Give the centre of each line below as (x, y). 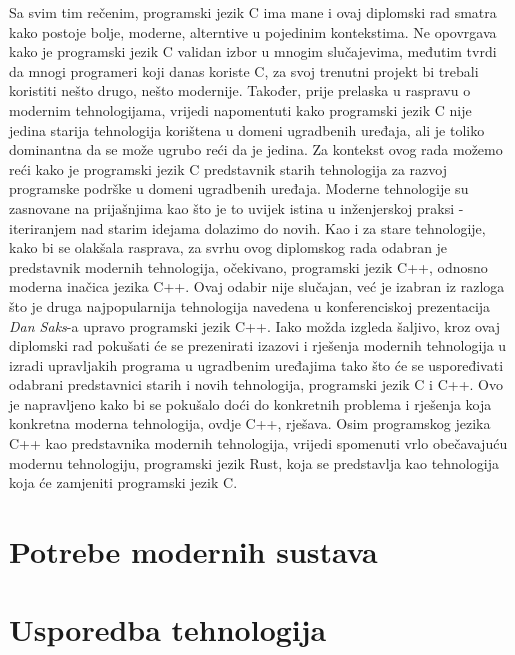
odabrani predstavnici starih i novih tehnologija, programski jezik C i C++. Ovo (256, 384)
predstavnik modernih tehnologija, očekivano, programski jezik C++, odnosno (248, 266)
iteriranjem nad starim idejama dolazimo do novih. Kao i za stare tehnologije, (247, 227)
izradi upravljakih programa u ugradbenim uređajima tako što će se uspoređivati (256, 364)
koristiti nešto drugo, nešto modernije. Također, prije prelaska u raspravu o (240, 90)
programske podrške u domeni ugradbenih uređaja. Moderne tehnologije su (239, 188)
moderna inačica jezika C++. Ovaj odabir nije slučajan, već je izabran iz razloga (257, 286)
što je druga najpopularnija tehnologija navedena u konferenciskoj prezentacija (250, 305)
